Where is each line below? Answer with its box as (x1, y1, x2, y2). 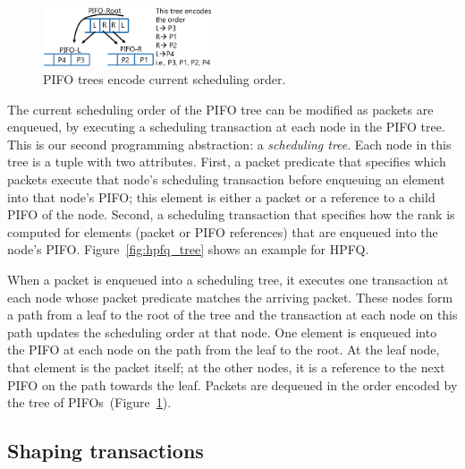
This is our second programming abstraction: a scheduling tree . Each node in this (7, 134, 452, 153)
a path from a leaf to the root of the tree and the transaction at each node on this (7, 305, 458, 324)
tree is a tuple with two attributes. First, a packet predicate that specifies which (7, 152, 446, 171)
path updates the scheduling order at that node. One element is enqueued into (7, 322, 437, 341)
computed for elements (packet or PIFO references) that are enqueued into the (7, 222, 438, 241)
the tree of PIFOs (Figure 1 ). (7, 393, 172, 412)
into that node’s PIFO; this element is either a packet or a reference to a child (7, 187, 435, 206)
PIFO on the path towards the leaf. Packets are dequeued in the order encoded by (7, 375, 458, 394)
